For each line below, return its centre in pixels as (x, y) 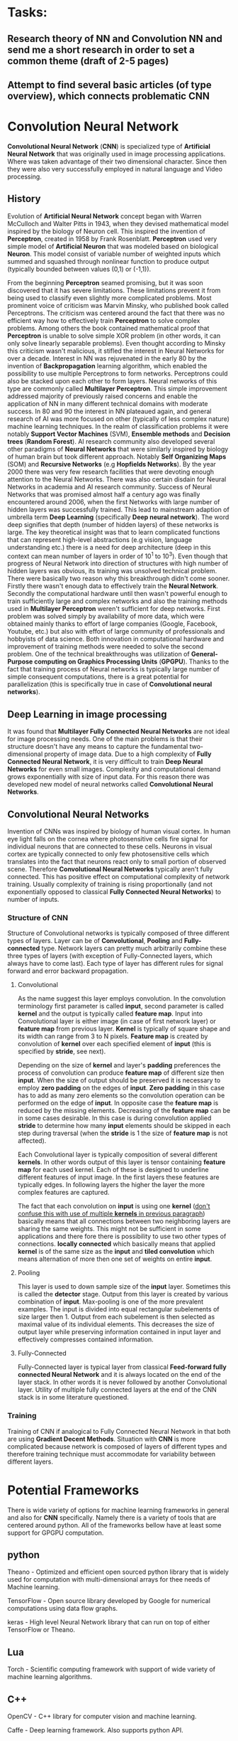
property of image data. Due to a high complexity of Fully (128, 754)
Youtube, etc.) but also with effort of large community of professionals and (116, 632)
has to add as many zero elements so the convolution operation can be (121, 1095)
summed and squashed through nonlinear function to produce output (108, 261)
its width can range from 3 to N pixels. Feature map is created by (113, 1036)
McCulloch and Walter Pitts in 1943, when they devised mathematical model (118, 223)
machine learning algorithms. (50, 1677)
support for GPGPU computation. (56, 1533)
